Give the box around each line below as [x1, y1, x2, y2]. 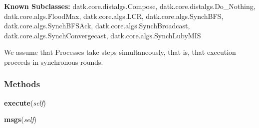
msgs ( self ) [4, 114, 37, 125]
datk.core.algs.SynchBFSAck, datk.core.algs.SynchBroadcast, [4, 20, 190, 31]
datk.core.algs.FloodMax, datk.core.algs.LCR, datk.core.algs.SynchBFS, [4, 10, 224, 21]
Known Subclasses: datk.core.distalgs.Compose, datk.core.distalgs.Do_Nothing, [4, 1, 256, 11]
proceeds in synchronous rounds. [4, 56, 103, 67]
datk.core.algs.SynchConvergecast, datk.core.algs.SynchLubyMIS [4, 30, 201, 40]
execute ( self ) [4, 97, 46, 108]
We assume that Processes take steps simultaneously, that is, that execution [4, 47, 236, 57]
